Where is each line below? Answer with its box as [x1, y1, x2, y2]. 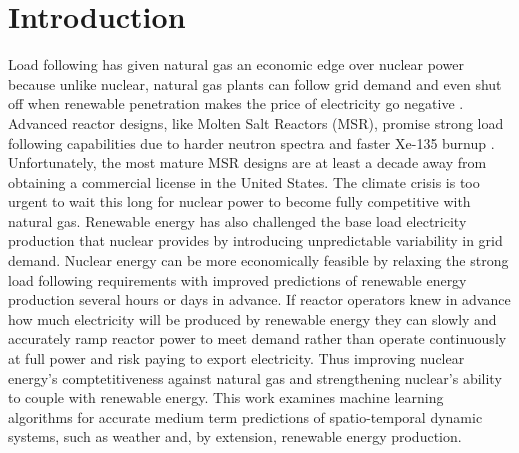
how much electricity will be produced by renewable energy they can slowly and [8, 308, 497, 329]
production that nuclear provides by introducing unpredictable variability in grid [8, 230, 503, 251]
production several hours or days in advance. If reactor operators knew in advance [8, 289, 511, 310]
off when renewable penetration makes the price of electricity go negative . [8, 93, 464, 114]
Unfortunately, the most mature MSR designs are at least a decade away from [8, 152, 487, 173]
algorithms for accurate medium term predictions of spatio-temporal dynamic [8, 406, 483, 427]
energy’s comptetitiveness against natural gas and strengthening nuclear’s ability [8, 367, 502, 388]
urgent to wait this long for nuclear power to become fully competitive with [8, 191, 471, 212]
